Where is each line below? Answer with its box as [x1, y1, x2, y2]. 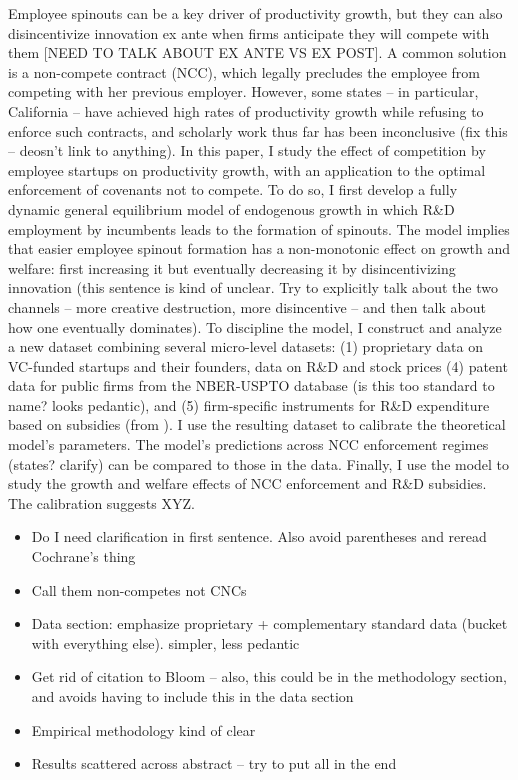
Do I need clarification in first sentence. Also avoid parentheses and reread [31, 526, 487, 547]
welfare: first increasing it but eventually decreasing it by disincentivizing [8, 257, 456, 278]
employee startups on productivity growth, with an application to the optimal [8, 159, 486, 180]
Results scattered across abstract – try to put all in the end [31, 753, 397, 774]
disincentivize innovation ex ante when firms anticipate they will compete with [8, 22, 490, 43]
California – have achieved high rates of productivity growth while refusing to [8, 100, 484, 121]
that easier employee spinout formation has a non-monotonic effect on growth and [8, 238, 510, 259]
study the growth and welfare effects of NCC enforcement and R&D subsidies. [8, 473, 487, 494]
